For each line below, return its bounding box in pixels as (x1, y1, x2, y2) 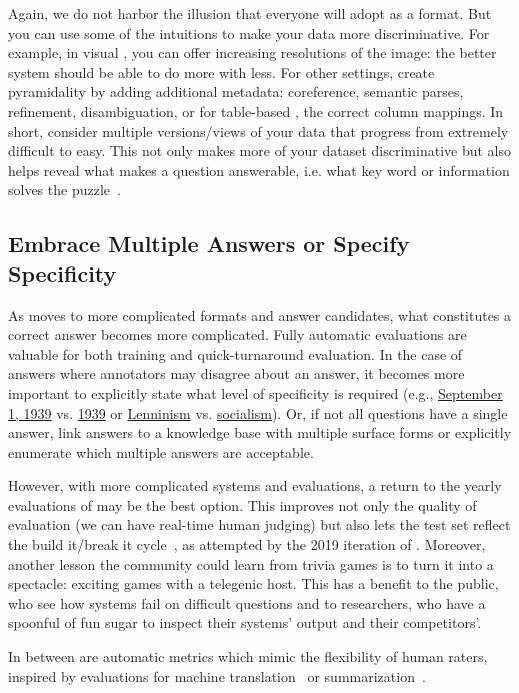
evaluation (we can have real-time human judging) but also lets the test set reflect (8, 514, 511, 535)
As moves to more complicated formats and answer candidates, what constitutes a (8, 304, 512, 325)
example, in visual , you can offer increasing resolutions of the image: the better (8, 42, 497, 63)
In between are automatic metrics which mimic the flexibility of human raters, (8, 646, 488, 667)
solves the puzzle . (8, 179, 121, 200)
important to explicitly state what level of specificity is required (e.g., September (8, 382, 503, 403)
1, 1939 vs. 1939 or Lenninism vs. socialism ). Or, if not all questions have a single (8, 402, 508, 423)
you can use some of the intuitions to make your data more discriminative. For (8, 22, 490, 43)
